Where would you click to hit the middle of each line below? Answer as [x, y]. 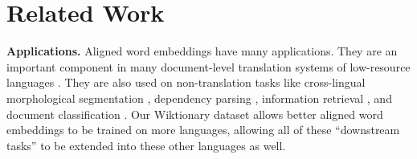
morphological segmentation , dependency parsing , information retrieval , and [199, 98]
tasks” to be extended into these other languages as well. [146, 145]
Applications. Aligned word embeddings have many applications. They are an [202, 51]
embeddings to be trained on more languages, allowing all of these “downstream [203, 130]
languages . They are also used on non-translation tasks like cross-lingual [186, 82]
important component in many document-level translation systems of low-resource [208, 66]
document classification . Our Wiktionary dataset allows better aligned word [195, 114]
